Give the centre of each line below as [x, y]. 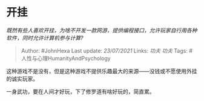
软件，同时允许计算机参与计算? [45, 37]
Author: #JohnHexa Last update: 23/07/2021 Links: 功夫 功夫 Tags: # [107, 50]
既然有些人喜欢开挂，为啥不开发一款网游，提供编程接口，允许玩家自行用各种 [102, 30]
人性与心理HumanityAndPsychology [66, 58]
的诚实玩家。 [22, 79]
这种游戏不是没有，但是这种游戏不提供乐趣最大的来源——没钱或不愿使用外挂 [102, 71]
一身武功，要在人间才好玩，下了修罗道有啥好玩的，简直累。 [81, 91]
